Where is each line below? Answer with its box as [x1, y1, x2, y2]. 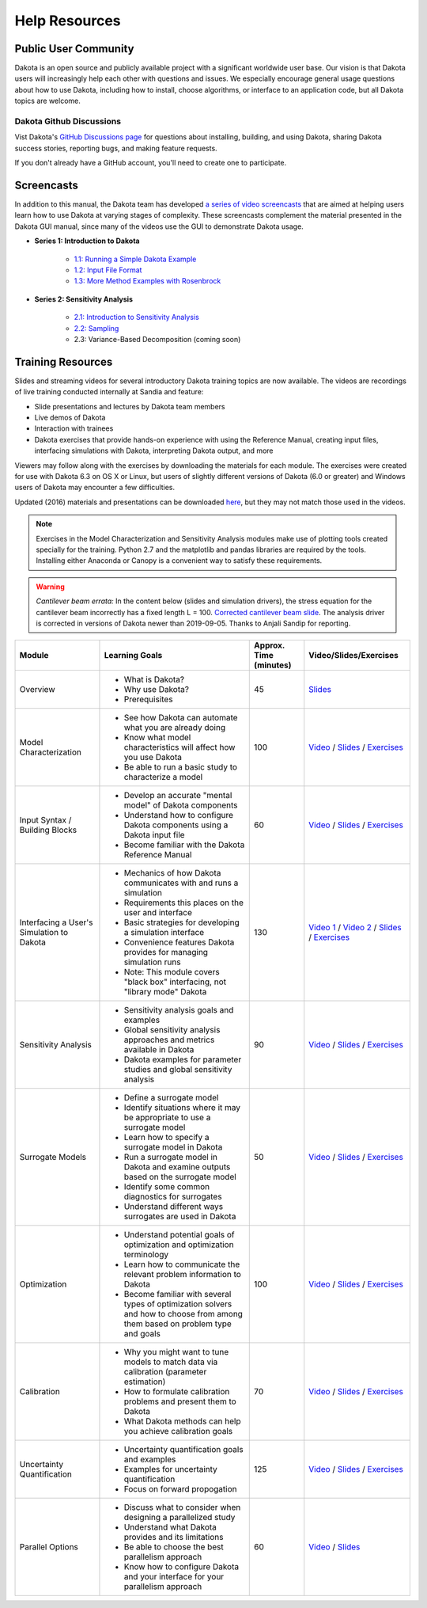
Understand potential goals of [123, 1230, 235, 1241]
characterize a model [123, 772, 203, 783]
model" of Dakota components [123, 800, 238, 811]
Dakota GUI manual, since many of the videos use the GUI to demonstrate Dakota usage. [14, 222, 304, 231]
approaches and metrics [123, 1034, 215, 1045]
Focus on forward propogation [123, 1484, 237, 1495]
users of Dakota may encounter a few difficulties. [14, 483, 176, 492]
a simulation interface [123, 927, 205, 938]
